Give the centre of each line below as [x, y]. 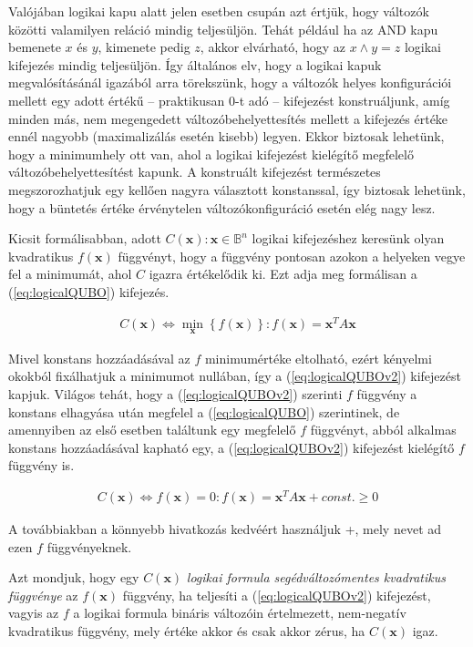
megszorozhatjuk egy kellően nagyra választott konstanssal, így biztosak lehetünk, [237, 189]
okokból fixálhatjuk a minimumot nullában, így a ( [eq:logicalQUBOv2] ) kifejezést [235, 376]
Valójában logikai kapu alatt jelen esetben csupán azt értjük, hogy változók [219, 11]
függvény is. [41, 465]
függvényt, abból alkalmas [383, 430]
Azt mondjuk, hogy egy [74, 577]
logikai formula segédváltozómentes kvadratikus [316, 577]
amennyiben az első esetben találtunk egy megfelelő [152, 430]
